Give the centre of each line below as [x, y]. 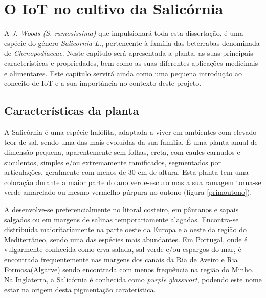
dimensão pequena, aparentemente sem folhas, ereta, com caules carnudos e [122, 152]
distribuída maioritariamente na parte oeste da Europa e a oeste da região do [125, 229]
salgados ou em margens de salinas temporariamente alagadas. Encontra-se [121, 219]
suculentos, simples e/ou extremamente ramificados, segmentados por [113, 162]
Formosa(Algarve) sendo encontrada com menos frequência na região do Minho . [129, 269]
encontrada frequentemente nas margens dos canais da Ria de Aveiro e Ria [121, 259]
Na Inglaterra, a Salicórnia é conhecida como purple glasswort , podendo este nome [133, 279]
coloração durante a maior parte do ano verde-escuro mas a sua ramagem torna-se [133, 182]
